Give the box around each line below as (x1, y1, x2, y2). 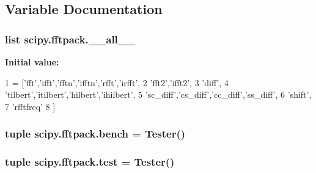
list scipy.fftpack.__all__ (5, 31, 136, 46)
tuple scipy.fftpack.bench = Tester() (5, 126, 186, 141)
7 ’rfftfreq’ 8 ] (5, 100, 56, 112)
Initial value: (5, 56, 59, 68)
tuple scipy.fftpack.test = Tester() (5, 154, 175, 169)
